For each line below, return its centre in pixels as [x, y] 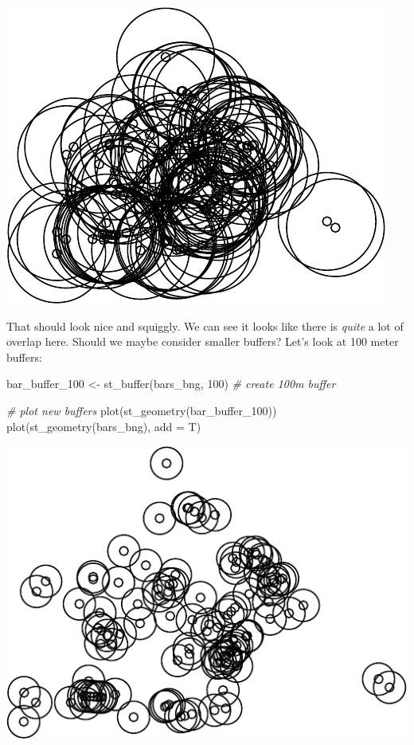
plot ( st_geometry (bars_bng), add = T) [104, 426]
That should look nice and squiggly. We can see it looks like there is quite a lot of [205, 325]
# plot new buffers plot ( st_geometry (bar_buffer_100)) [142, 410]
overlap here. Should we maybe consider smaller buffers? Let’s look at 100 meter [203, 341]
